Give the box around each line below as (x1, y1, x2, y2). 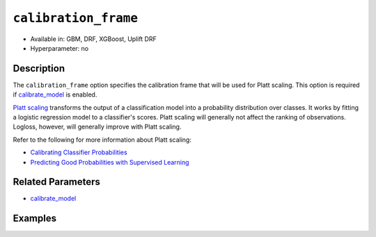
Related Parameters (13, 176, 101, 188)
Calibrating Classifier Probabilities (30, 148, 128, 156)
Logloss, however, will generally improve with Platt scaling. (13, 122, 182, 131)
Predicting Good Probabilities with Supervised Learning (30, 158, 189, 166)
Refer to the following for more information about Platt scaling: (13, 136, 191, 144)
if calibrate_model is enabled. (13, 90, 97, 99)
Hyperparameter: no (30, 44, 89, 52)
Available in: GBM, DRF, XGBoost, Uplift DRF (30, 35, 157, 43)
